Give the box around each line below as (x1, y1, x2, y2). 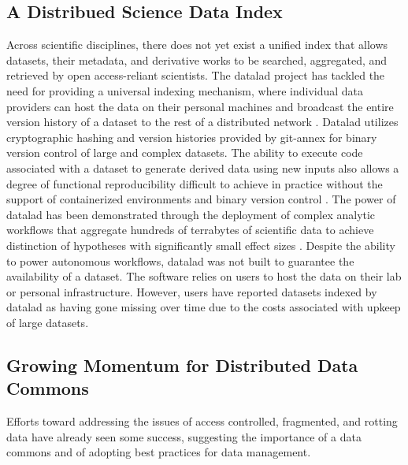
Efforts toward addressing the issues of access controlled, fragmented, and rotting (6, 413, 398, 430)
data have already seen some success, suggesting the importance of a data (6, 428, 362, 445)
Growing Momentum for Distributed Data (6, 352, 358, 377)
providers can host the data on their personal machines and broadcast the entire (6, 98, 394, 114)
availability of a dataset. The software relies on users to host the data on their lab (6, 268, 402, 285)
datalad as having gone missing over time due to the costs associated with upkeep (6, 299, 401, 315)
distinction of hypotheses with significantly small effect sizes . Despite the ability (6, 236, 395, 253)
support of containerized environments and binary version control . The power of (6, 191, 396, 207)
